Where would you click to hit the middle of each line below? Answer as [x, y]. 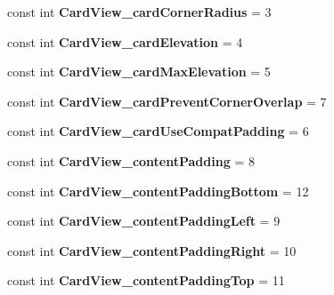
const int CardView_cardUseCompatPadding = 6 [158, 131]
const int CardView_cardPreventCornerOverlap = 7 [167, 101]
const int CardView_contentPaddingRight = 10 [152, 250]
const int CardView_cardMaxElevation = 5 [139, 72]
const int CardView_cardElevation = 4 [125, 41]
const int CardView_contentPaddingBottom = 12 [158, 191]
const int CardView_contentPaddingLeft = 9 [144, 221]
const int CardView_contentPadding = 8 [131, 160]
